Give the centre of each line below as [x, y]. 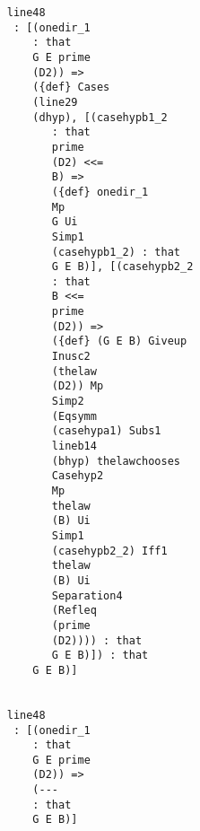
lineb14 [74, 446]
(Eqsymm [74, 416]
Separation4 [87, 595]
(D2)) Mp [78, 386]
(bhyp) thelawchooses [116, 461]
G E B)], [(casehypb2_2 [122, 267]
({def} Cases [71, 87]
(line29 [55, 102]
